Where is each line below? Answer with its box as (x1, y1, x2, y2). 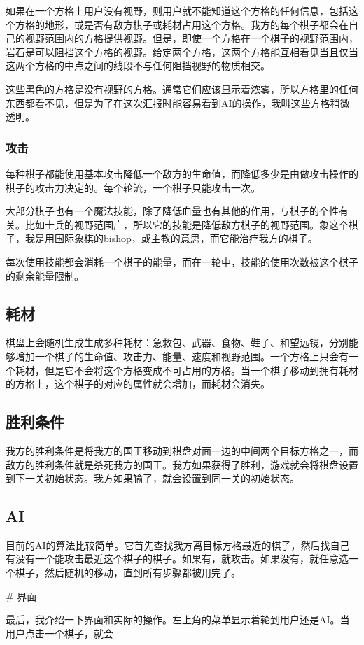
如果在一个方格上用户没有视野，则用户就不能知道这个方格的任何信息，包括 (6, 3, 349, 17)
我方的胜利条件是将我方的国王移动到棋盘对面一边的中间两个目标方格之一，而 (6, 443, 358, 458)
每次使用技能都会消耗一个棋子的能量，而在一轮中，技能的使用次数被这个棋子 (6, 254, 358, 269)
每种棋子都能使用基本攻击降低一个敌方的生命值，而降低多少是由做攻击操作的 (6, 166, 358, 180)
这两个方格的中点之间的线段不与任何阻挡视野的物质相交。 (6, 58, 270, 73)
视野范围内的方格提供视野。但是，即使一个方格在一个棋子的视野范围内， (24, 31, 358, 45)
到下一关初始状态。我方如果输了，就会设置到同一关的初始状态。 (6, 471, 300, 485)
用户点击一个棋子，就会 (6, 625, 113, 640)
